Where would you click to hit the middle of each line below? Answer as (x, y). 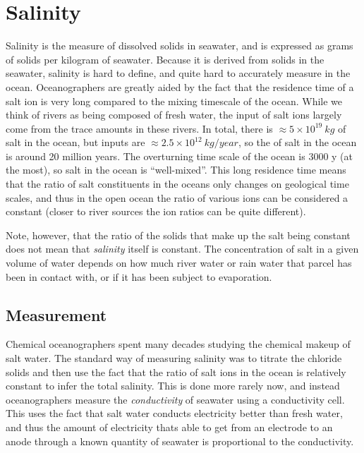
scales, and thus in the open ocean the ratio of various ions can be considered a (177, 197)
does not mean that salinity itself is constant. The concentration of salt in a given (182, 249)
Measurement (56, 314)
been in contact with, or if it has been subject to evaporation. (139, 276)
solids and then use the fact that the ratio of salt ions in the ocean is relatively (176, 372)
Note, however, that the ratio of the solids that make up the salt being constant (178, 235)
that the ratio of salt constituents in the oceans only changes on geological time (177, 184)
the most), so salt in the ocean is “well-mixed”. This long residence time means (176, 170)
